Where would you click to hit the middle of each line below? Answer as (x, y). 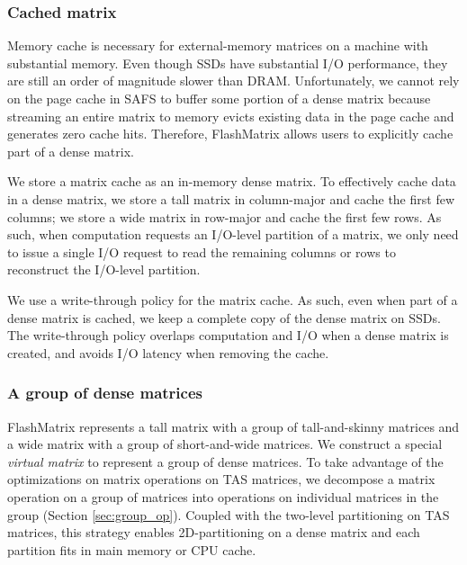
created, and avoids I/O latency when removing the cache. (168, 352)
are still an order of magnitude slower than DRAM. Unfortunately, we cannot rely (233, 81)
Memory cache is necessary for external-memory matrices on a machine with (218, 45)
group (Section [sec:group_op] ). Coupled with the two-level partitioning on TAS (229, 514)
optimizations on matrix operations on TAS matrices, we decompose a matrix (221, 479)
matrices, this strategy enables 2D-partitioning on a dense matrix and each (214, 532)
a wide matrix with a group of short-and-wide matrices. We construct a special (225, 444)
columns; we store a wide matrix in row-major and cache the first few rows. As (225, 216)
